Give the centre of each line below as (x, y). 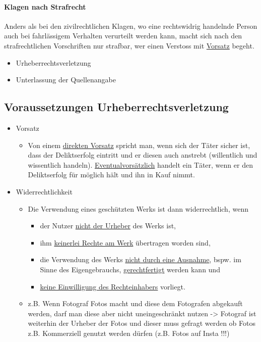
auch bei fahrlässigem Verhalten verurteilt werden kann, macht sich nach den (123, 36)
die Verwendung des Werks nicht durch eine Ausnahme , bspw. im (141, 259)
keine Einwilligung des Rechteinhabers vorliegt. (113, 286)
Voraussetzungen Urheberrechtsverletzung (116, 107)
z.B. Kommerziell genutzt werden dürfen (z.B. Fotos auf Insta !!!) (129, 333)
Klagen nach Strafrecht (45, 6)
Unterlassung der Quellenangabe (66, 80)
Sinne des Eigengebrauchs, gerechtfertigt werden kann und (130, 269)
